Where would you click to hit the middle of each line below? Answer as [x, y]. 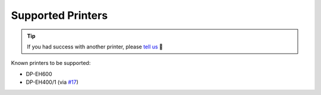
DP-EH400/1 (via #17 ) [52, 82]
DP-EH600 [39, 74]
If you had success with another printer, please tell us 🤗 [95, 47]
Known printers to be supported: [51, 63]
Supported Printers [59, 15]
